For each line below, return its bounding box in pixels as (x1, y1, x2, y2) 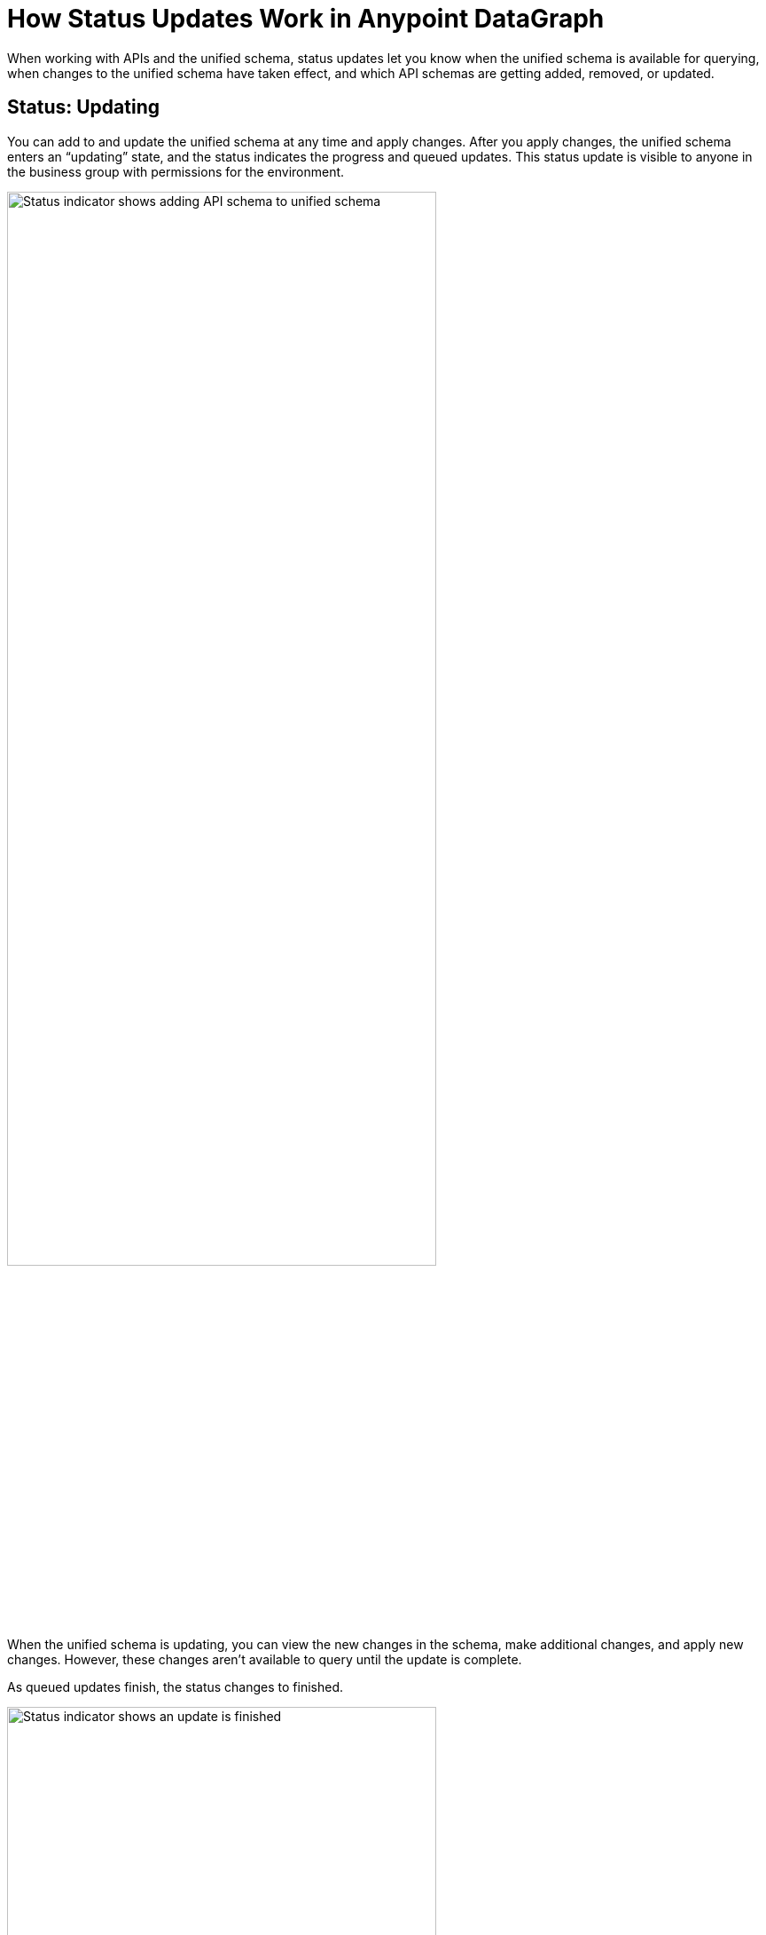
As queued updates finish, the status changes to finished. (7, 1678, 344, 1694)
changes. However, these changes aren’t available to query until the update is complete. (7, 1651, 522, 1667)
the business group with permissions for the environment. (7, 163, 345, 179)
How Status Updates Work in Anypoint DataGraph (7, 4, 605, 34)
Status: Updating (7, 96, 160, 119)
